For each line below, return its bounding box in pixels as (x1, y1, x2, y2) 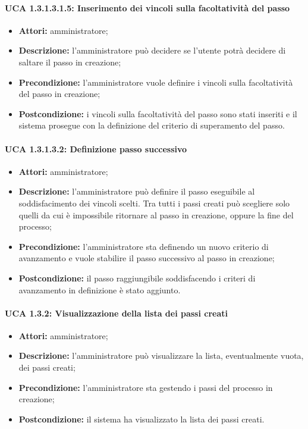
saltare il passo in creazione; (18, 55, 121, 68)
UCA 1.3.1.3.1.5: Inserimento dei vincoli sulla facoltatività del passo (5, 1, 290, 14)
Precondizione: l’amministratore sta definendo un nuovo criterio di (18, 240, 269, 252)
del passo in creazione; (18, 87, 100, 100)
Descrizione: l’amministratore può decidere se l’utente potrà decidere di (18, 44, 286, 57)
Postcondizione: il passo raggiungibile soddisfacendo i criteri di (18, 271, 256, 284)
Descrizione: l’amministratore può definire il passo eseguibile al (18, 185, 255, 198)
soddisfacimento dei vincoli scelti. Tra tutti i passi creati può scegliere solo (18, 196, 290, 209)
